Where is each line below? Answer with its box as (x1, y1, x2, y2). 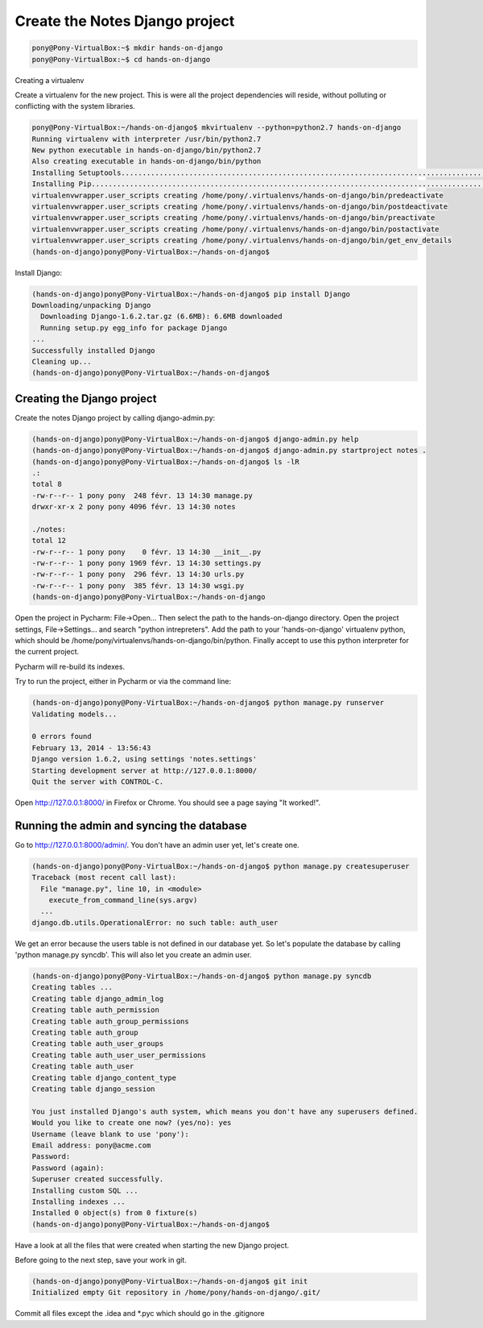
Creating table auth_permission (31, 1006, 160, 1015)
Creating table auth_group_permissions (31, 1016, 189, 1026)
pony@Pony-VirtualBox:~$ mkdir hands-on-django (31, 44, 223, 52)
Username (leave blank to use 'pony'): (31, 1129, 189, 1139)
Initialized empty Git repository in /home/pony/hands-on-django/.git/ (31, 1288, 321, 1297)
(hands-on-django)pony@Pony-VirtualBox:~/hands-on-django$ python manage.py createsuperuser (31, 861, 410, 870)
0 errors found (31, 732, 92, 741)
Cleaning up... (31, 357, 92, 366)
